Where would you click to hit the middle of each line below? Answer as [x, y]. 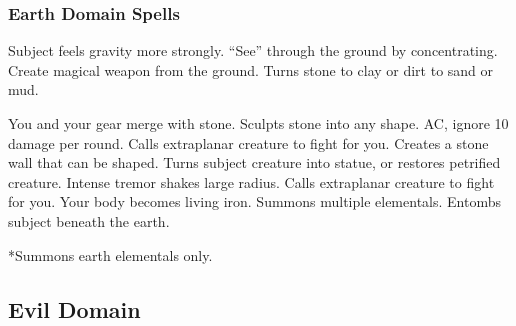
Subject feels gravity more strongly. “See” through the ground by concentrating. [253, 50]
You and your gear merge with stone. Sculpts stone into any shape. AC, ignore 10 [258, 123]
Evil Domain [74, 308]
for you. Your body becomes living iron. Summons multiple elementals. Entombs [254, 201]
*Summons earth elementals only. [110, 254]
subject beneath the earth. [89, 220]
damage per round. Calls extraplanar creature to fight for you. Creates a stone [248, 142]
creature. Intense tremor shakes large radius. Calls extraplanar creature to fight [251, 181]
